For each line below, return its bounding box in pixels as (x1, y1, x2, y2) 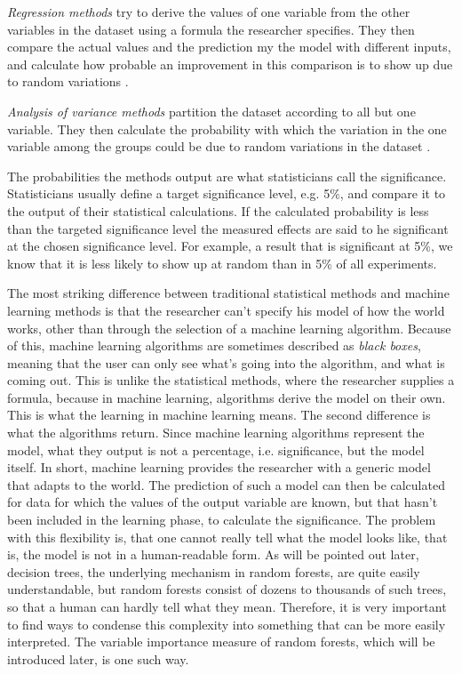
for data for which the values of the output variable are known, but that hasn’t (7, 493, 438, 511)
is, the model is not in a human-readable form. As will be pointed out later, (7, 545, 419, 564)
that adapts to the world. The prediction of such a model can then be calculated (7, 475, 445, 493)
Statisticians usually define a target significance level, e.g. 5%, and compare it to (7, 184, 446, 203)
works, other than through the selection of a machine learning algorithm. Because (7, 318, 451, 337)
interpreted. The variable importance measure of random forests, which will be (7, 632, 435, 651)
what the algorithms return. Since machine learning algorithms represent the (7, 423, 425, 442)
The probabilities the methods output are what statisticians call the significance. (7, 166, 447, 185)
